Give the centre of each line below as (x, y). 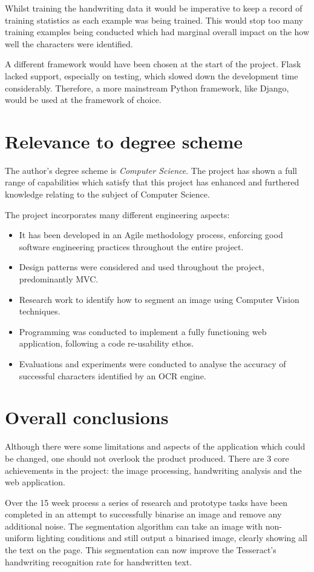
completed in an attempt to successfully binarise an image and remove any (143, 514)
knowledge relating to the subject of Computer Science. (107, 194)
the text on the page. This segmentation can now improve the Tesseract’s (141, 550)
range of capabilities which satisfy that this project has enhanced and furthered (152, 182)
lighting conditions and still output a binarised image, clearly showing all (172, 538)
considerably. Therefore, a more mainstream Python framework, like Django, (147, 88)
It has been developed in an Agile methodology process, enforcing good (151, 235)
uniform (19, 538)
